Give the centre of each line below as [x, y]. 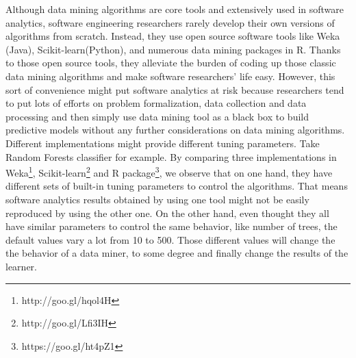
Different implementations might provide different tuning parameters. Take [163, 143]
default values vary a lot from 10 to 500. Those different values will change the [170, 239]
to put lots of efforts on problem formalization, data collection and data [156, 103]
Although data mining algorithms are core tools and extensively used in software [175, 9]
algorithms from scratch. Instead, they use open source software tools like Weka [173, 36]
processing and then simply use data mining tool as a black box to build [157, 116]
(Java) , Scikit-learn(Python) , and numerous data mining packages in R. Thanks [173, 49]
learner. [21, 266]
